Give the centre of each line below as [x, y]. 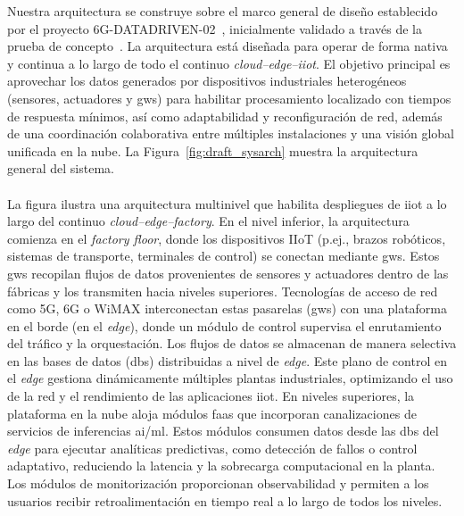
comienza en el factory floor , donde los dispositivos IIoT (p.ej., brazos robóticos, [227, 238]
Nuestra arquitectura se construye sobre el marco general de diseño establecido [223, 11]
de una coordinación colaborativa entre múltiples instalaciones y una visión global [231, 133]
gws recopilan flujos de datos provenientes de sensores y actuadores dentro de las [228, 273]
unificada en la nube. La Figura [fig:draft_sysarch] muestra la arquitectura [213, 150]
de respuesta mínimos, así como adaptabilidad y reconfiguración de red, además [225, 116]
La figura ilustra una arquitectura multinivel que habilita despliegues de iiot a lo [227, 203]
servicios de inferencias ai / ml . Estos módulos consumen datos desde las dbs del [223, 431]
